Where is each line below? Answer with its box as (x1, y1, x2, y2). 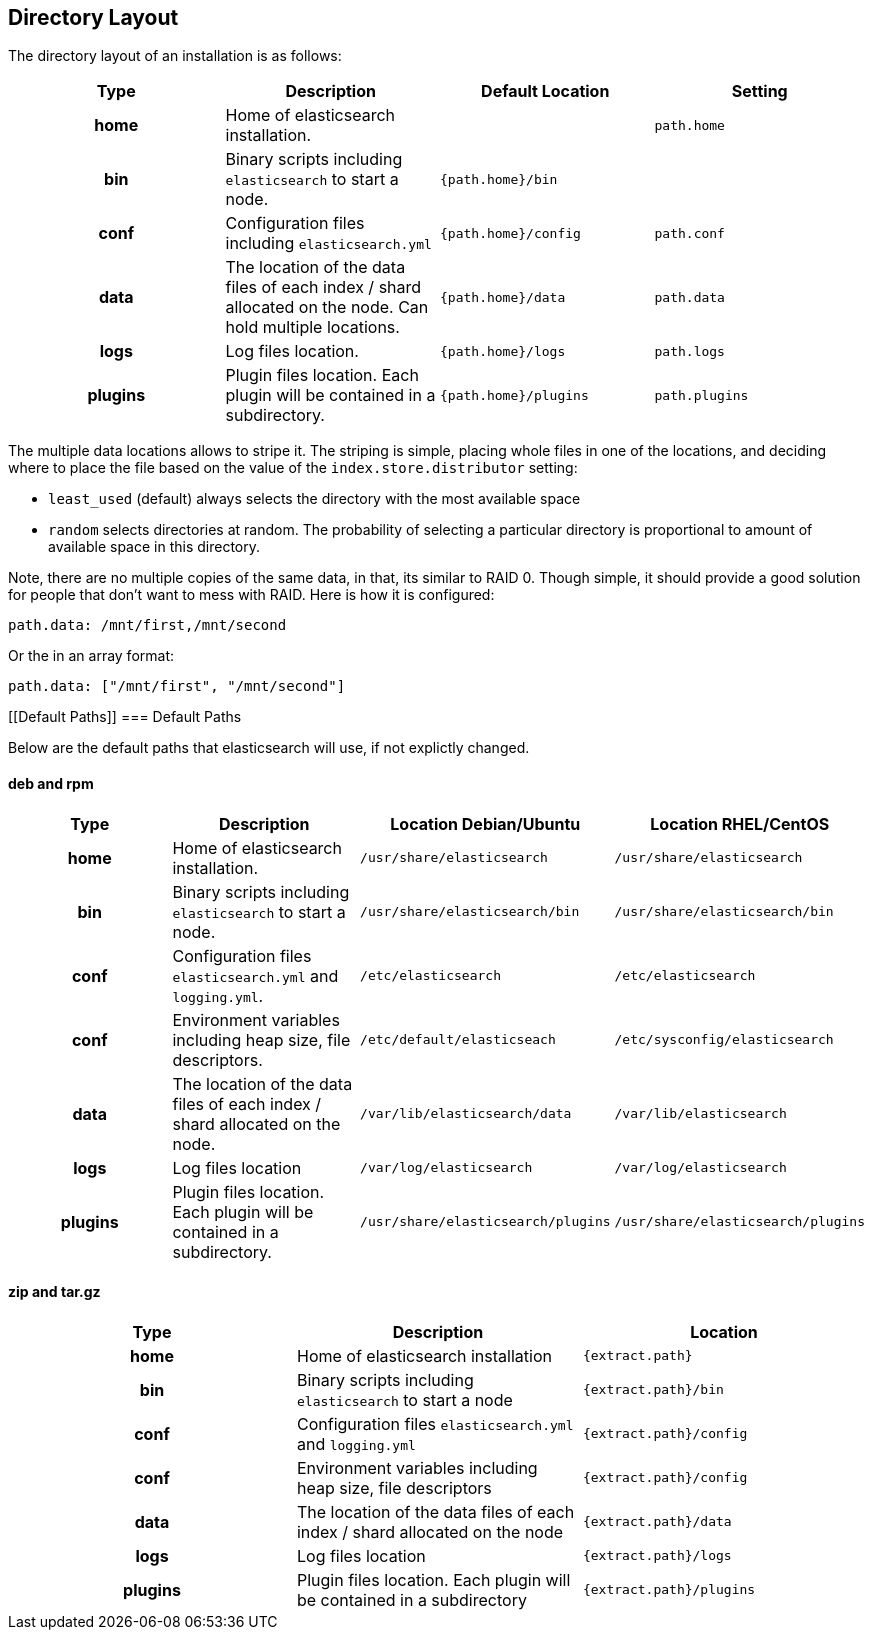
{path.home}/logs (440, 343, 566, 359)
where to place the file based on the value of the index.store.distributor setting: (8, 459, 578, 477)
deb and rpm (8, 775, 94, 793)
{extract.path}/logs (582, 1548, 732, 1564)
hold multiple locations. (225, 317, 400, 338)
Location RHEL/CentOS (650, 813, 830, 834)
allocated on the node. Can (225, 297, 429, 318)
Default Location (481, 81, 610, 102)
